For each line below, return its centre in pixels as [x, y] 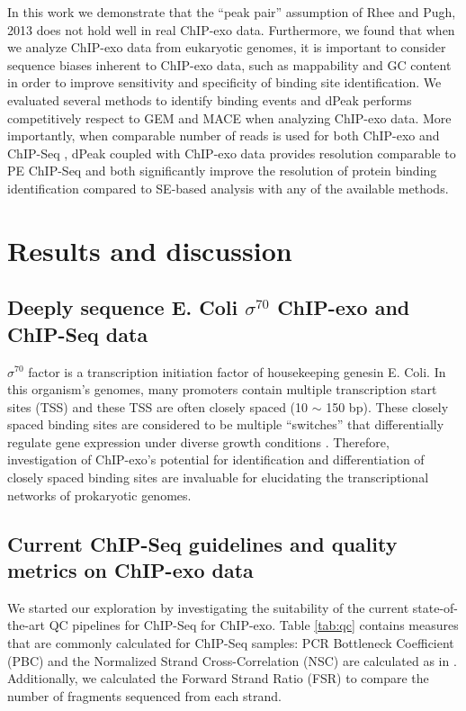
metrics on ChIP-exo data [130, 570]
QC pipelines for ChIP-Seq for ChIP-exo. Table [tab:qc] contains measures [254, 625]
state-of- [435, 607]
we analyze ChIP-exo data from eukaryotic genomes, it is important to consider [227, 47]
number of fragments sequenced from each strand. [144, 695]
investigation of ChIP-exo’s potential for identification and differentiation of [216, 459]
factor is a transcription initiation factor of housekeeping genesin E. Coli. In [237, 371]
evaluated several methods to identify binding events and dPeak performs [210, 99]
